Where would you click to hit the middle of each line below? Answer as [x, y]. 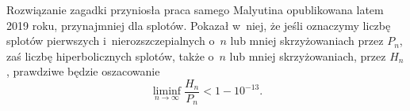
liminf [167, 92]
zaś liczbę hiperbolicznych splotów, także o [110, 55]
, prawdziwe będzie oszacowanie [83, 71]
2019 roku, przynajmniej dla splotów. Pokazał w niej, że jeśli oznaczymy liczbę [199, 25]
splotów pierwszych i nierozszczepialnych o [111, 41]
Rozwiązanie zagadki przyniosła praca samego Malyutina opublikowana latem [195, 9]
